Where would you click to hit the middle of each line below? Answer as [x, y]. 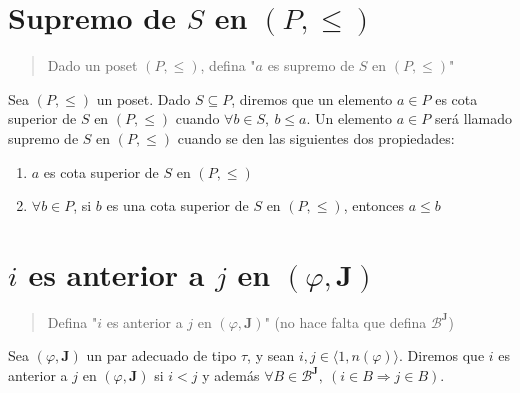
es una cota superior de [177, 205]
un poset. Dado [143, 98]
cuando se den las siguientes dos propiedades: [316, 137]
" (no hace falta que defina [345, 321]
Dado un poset [92, 65]
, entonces [373, 205]
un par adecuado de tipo [161, 355]
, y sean [271, 355]
